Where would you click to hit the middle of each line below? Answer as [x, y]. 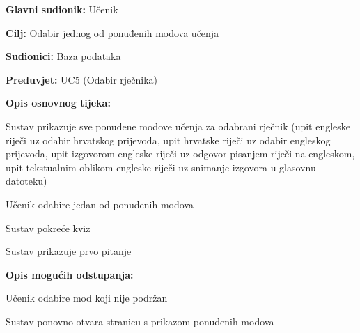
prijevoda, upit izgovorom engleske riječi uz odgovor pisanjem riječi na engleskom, [180, 154]
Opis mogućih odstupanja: [70, 274]
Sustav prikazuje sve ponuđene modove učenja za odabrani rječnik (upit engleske [178, 126]
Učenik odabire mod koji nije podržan [87, 298]
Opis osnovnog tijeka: [58, 103]
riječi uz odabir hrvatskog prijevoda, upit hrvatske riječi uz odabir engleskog [168, 140]
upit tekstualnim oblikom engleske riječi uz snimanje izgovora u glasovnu [161, 167]
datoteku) [26, 181]
